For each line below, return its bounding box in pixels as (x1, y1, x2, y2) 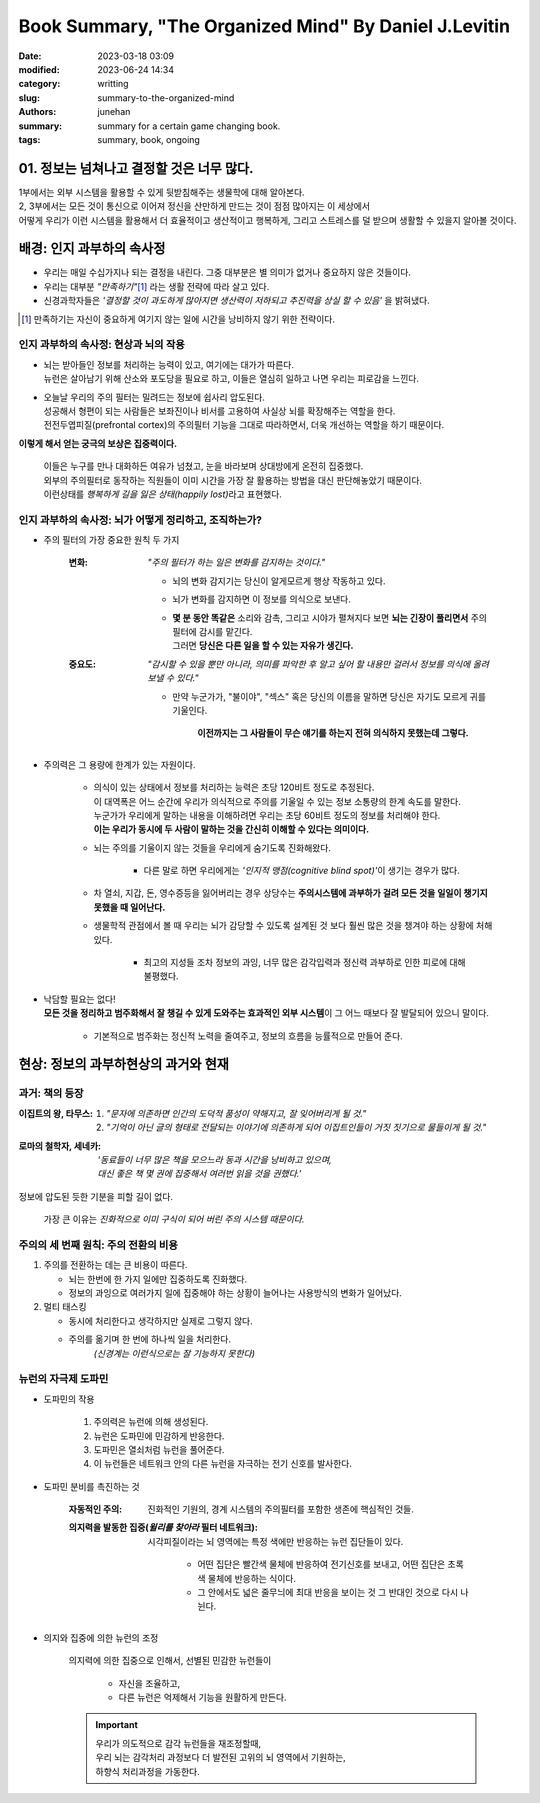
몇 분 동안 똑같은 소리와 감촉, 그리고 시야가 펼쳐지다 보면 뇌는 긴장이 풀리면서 (172, 611, 469, 624)
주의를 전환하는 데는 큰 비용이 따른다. (43, 1259, 188, 1271)
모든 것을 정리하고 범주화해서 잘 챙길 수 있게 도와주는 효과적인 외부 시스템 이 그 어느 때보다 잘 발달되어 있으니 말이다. (43, 1007, 490, 1019)
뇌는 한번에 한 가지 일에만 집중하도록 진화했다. (68, 1273, 248, 1285)
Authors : (18, 106, 57, 118)
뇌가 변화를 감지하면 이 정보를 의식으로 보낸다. (172, 593, 352, 605)
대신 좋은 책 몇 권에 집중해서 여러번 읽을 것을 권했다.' (97, 1168, 302, 1180)
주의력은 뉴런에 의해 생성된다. (93, 1416, 209, 1428)
